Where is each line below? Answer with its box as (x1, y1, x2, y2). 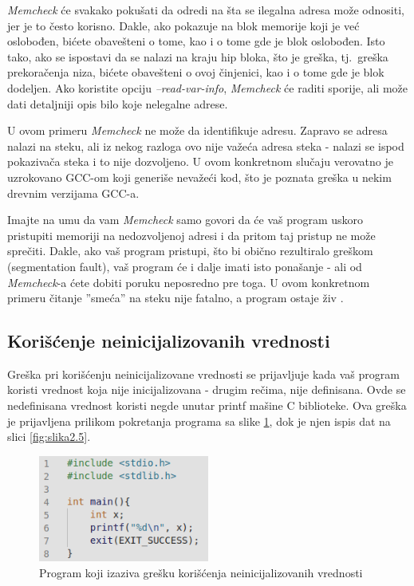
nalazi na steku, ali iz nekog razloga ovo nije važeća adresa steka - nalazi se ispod (7, 137, 404, 154)
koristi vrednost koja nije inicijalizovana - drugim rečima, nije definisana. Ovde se (7, 381, 406, 398)
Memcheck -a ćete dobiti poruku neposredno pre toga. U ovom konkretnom (7, 273, 370, 290)
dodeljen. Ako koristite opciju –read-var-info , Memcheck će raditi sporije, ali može (7, 79, 408, 96)
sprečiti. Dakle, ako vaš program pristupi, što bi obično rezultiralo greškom (7, 242, 373, 259)
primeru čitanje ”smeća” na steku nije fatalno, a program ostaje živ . (7, 289, 344, 306)
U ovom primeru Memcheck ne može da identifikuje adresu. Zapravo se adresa (7, 122, 388, 139)
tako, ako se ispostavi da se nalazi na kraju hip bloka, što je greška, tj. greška (7, 48, 388, 65)
